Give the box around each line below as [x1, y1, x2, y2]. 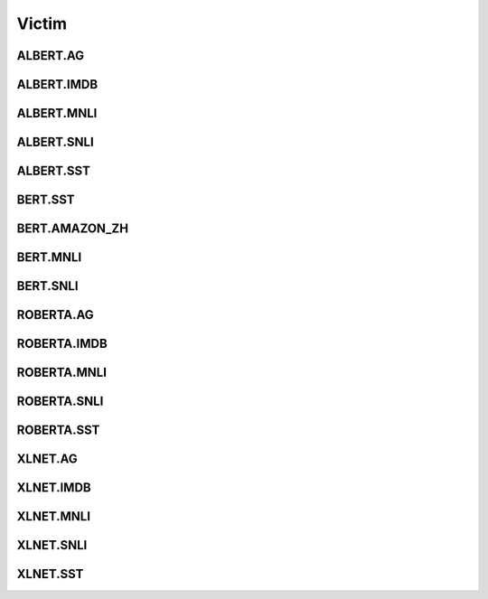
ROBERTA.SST [16, 423, 100, 438]
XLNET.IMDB [16, 480, 91, 496]
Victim [16, 14, 68, 33]
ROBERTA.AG [16, 307, 94, 323]
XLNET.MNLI [16, 509, 90, 524]
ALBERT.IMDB [16, 77, 99, 92]
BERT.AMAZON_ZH [16, 221, 129, 237]
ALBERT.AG [16, 48, 85, 63]
